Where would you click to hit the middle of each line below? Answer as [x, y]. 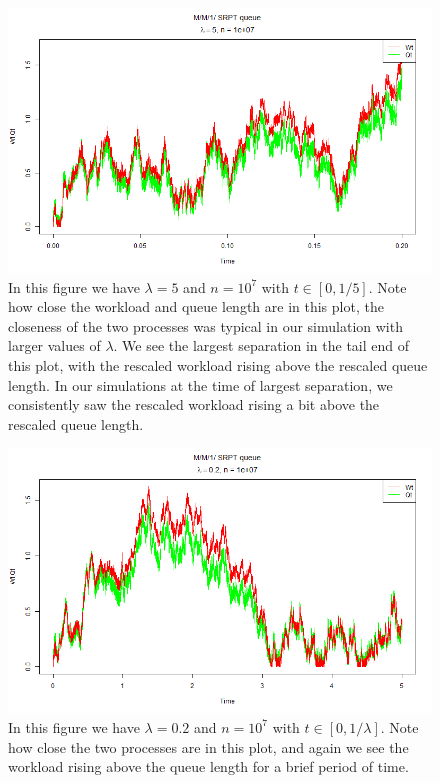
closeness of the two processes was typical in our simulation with [205, 325]
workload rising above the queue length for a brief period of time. [208, 766]
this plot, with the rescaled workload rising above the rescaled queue [218, 364]
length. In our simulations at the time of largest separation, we [200, 384]
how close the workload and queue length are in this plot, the [196, 306]
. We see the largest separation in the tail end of [261, 345]
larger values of [54, 345]
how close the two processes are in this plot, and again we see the [208, 746]
